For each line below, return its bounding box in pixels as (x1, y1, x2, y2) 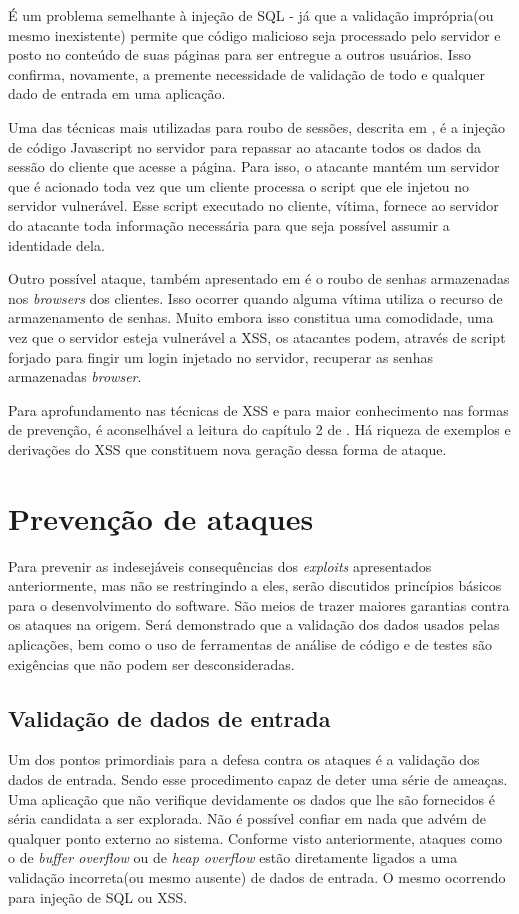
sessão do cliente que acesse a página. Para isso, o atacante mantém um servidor (8, 156, 500, 177)
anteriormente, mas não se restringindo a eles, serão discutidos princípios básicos (8, 575, 502, 596)
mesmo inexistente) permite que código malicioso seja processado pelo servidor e (8, 24, 501, 45)
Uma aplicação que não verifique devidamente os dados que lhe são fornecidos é (8, 788, 495, 809)
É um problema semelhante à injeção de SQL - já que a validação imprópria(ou (8, 5, 494, 25)
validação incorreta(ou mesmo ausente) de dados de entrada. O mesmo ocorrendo (8, 866, 506, 887)
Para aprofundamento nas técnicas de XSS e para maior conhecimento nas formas (8, 399, 509, 420)
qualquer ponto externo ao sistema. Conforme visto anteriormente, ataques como (8, 827, 503, 848)
